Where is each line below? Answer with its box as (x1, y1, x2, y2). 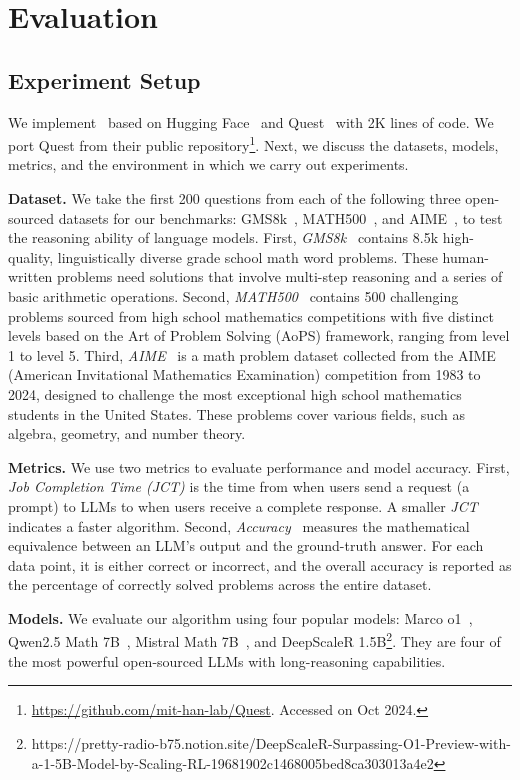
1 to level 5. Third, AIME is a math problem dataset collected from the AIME (8, 344, 496, 365)
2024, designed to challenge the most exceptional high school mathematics (8, 383, 462, 404)
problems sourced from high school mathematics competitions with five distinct (8, 305, 494, 326)
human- (442, 246, 489, 267)
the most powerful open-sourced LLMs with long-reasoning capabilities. (8, 650, 446, 671)
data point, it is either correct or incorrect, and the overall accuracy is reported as (8, 554, 512, 575)
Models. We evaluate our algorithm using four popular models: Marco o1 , (8, 607, 473, 628)
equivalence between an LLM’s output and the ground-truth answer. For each (8, 535, 484, 556)
